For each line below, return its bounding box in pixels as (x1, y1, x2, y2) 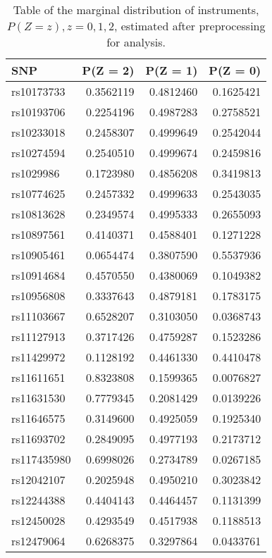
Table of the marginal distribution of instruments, (13, 1, 259, 18)
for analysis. (106, 34, 166, 50)
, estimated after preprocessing (113, 18, 266, 34)
